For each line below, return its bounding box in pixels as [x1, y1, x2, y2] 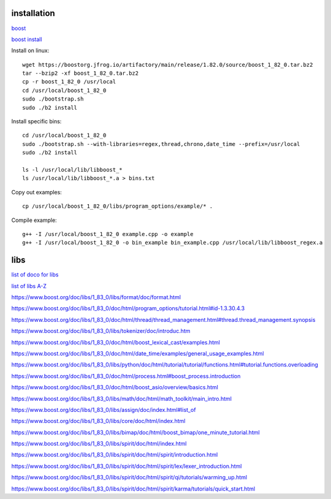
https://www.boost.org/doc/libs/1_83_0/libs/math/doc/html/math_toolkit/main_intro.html [11, 395, 232, 402]
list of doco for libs [11, 271, 59, 278]
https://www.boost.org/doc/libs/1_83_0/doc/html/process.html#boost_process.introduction [11, 372, 241, 379]
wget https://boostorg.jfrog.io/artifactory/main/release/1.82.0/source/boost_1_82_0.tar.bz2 [22, 61, 313, 68]
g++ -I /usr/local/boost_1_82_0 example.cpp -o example [22, 230, 194, 237]
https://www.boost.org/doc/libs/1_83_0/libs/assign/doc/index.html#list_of [11, 406, 196, 413]
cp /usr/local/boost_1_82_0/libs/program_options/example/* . [22, 203, 213, 210]
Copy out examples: [11, 188, 63, 196]
